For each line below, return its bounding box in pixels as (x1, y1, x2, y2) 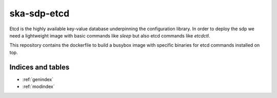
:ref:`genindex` (22, 76, 54, 82)
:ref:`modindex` (22, 84, 55, 90)
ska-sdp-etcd (9, 8, 70, 19)
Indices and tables (9, 63, 70, 71)
